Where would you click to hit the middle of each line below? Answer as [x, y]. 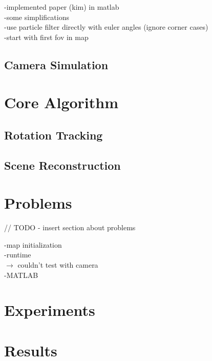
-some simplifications [37, 17]
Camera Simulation [56, 64]
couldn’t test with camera [58, 265]
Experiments [50, 310]
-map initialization [33, 244]
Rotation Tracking [54, 135]
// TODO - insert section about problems [70, 227]
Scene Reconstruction [62, 165]
